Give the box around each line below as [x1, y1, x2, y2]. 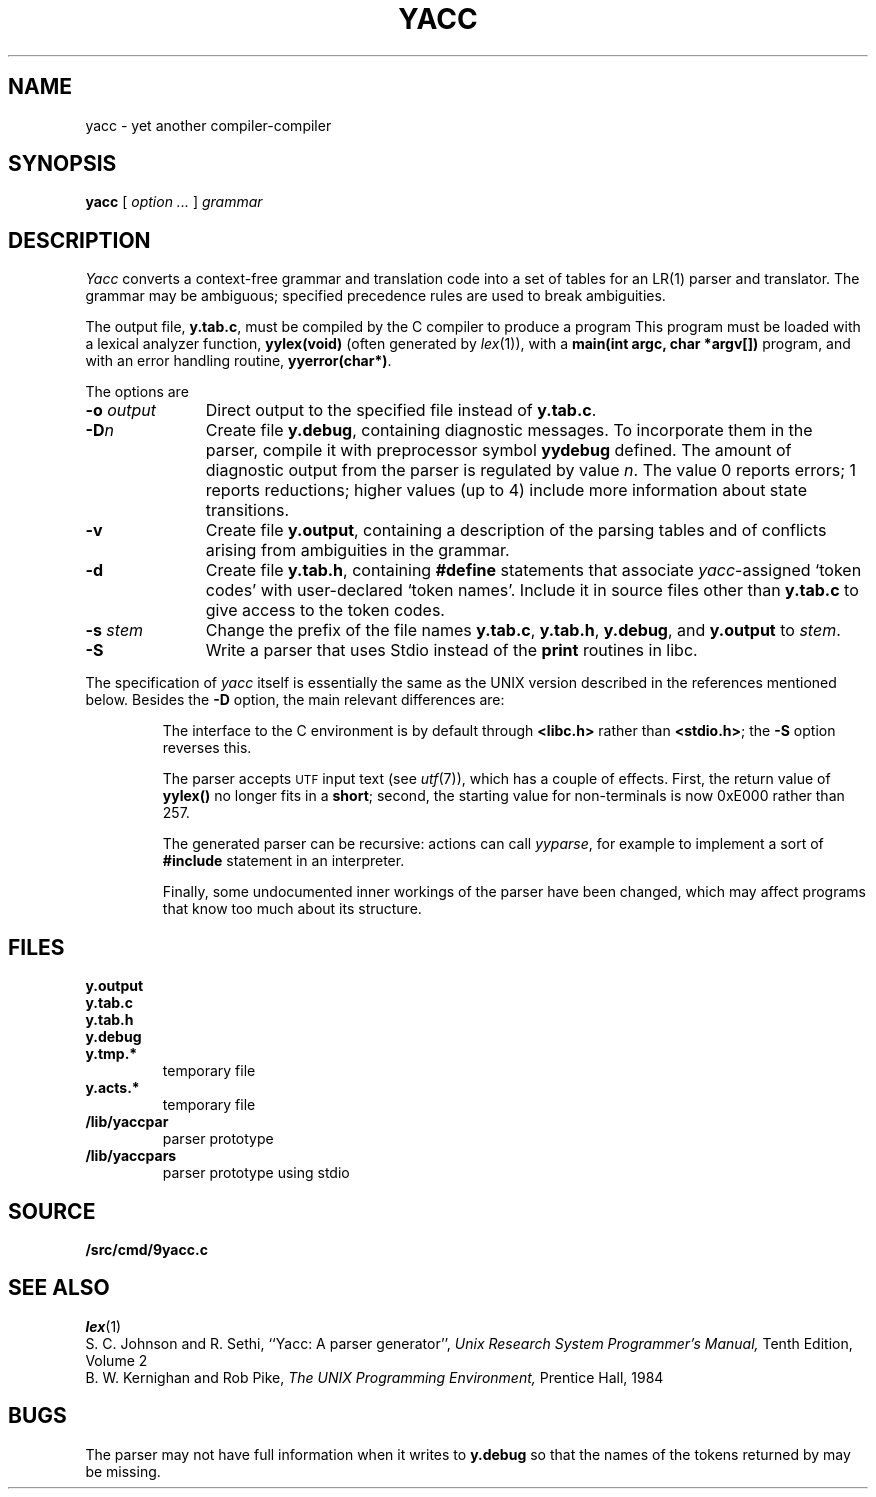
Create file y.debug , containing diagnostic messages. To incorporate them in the [205, 420, 813, 441]
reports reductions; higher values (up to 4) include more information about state [205, 480, 808, 501]
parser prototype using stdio [162, 1164, 350, 1182]
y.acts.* [85, 1079, 140, 1097]
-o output [85, 400, 157, 421]
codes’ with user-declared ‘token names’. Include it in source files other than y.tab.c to [205, 580, 859, 601]
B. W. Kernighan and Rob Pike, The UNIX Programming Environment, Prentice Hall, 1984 [85, 1368, 664, 1386]
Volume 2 [85, 1351, 148, 1369]
